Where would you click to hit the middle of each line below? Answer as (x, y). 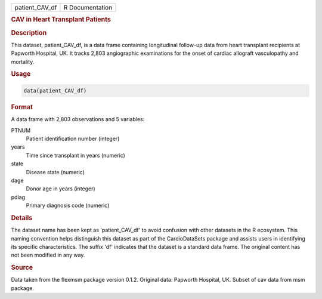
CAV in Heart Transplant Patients (61, 20)
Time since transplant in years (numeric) (75, 155)
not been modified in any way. (48, 255)
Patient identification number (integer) (73, 138)
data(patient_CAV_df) (55, 90)
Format (22, 107)
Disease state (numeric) (55, 172)
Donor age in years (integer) (61, 189)
